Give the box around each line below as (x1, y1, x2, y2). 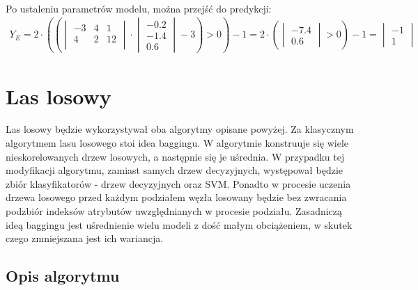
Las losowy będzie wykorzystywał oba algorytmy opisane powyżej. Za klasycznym (6, 122, 354, 136)
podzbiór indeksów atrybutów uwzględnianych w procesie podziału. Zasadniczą (6, 204, 343, 218)
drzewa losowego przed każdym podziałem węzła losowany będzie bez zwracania (6, 190, 347, 204)
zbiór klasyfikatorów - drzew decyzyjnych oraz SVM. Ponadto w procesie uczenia (6, 176, 351, 191)
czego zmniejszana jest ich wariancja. (6, 231, 164, 245)
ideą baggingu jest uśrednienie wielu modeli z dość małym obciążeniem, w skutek (6, 217, 353, 232)
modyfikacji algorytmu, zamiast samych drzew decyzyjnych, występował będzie (6, 163, 343, 177)
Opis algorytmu (6, 265, 120, 287)
